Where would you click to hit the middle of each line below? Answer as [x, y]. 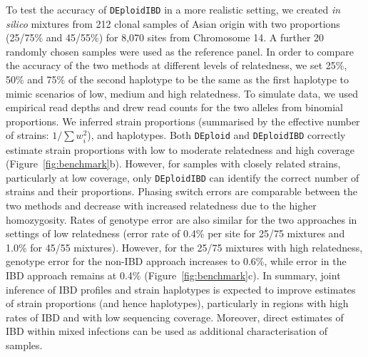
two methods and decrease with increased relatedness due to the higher [161, 205]
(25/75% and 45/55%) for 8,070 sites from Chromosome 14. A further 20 [165, 37]
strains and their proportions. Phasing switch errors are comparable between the [182, 191]
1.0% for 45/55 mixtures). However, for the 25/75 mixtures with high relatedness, [184, 247]
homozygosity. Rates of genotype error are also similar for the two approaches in [182, 219]
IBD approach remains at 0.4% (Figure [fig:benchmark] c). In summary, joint [173, 275]
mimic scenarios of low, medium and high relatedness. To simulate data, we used [182, 93]
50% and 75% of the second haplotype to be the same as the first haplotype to [177, 79]
